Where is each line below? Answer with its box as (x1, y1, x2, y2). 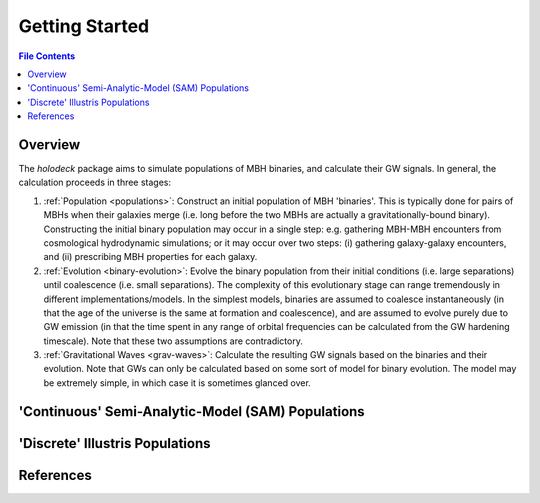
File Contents (18, 50, 76, 62)
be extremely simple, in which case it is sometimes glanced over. (43, 376, 312, 389)
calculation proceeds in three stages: (18, 176, 172, 189)
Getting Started (18, 15, 150, 37)
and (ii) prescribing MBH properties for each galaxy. (43, 251, 258, 263)
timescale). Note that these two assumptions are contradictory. (43, 335, 304, 347)
